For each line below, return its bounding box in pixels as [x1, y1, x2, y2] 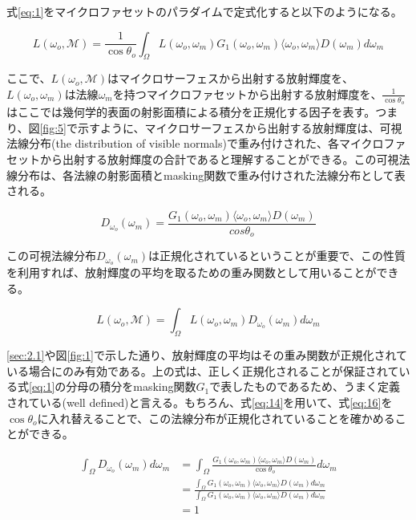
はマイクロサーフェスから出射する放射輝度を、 [107, 70, 353, 87]
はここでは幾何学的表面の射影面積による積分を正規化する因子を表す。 [6, 104, 376, 120]
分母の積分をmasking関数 [66, 378, 196, 395]
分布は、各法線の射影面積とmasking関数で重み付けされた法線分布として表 [17, 166, 406, 183]
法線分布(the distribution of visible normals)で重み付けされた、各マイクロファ [6, 135, 406, 152]
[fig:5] [39, 119, 67, 136]
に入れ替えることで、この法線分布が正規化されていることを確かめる [37, 409, 395, 426]
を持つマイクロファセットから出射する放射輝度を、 [112, 85, 382, 102]
